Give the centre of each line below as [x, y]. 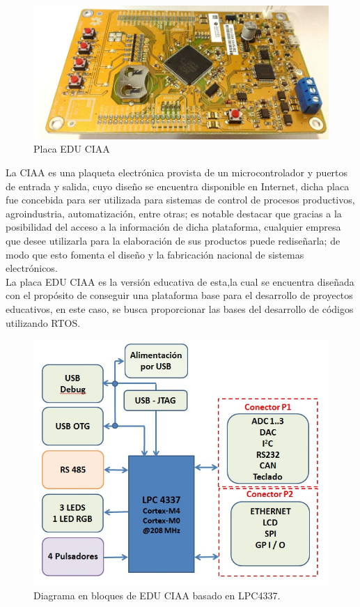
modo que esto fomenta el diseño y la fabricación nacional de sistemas [155, 254]
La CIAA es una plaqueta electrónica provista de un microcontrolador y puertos [177, 172]
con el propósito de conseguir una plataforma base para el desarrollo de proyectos [179, 295]
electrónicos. [32, 268]
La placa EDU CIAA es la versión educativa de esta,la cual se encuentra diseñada [180, 281]
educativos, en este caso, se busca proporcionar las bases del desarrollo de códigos [180, 308]
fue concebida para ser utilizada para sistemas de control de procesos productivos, [180, 200]
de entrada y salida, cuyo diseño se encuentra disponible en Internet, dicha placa [178, 186]
